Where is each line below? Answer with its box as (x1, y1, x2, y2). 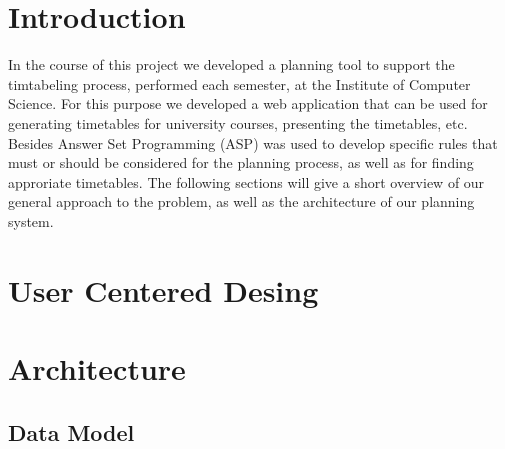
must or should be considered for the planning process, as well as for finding (8, 152, 474, 173)
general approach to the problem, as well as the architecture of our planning (8, 191, 475, 212)
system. (8, 210, 54, 231)
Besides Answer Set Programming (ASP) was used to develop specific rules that (8, 132, 498, 153)
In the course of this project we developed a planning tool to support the (8, 54, 455, 75)
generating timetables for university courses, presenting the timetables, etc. (8, 112, 468, 133)
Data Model (8, 416, 135, 447)
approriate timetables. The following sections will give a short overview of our (8, 171, 485, 192)
